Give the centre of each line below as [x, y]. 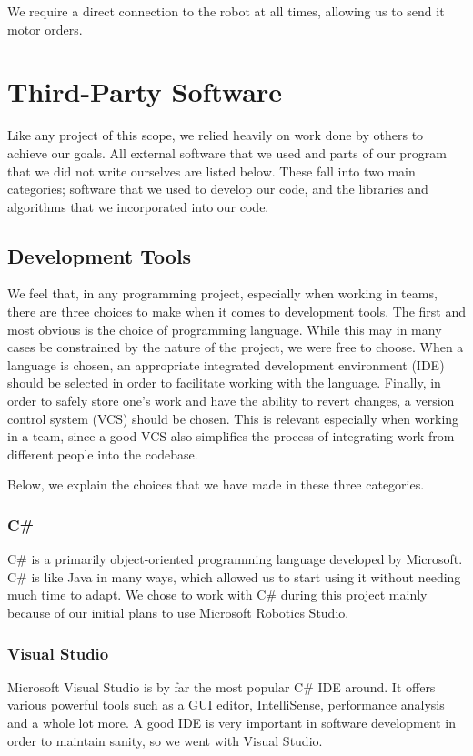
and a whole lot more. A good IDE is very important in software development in [232, 723]
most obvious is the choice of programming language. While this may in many [225, 329]
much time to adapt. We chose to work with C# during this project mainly [217, 595]
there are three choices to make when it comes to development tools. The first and [236, 312]
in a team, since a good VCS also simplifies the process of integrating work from [231, 436]
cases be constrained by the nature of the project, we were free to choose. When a [236, 347]
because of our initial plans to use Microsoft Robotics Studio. [178, 613]
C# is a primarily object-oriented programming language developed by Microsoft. [235, 559]
